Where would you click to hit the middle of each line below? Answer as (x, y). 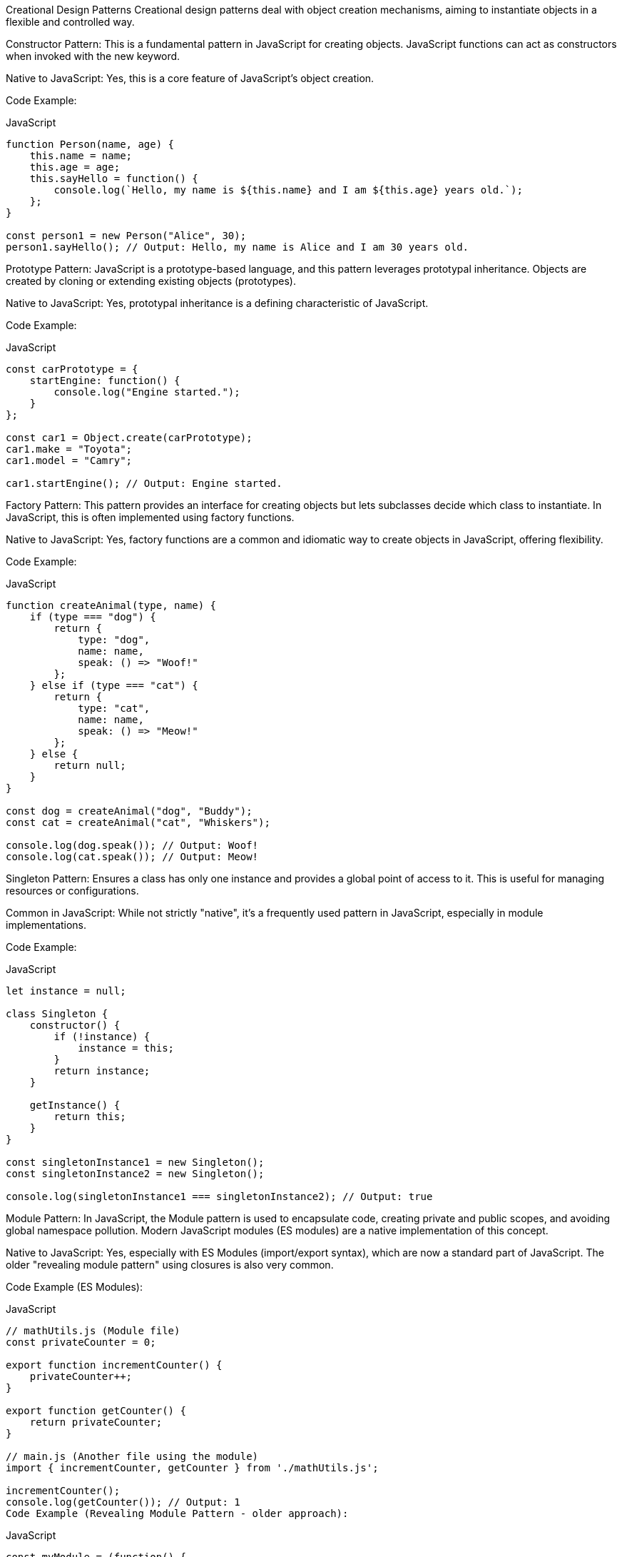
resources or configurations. (72, 891)
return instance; (102, 1071)
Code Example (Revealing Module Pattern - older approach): (177, 1513)
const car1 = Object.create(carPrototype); (129, 438)
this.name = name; (81, 156)
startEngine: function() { (105, 381)
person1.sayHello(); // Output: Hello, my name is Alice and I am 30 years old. (238, 247)
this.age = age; (75, 167)
